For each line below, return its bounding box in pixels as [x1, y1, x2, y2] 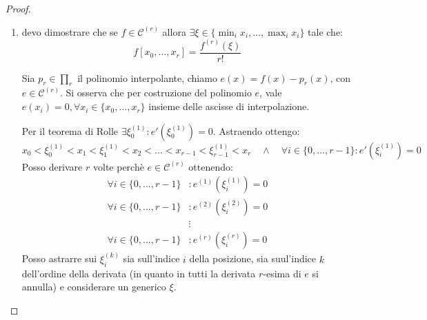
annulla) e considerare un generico [21, 279, 166, 294]
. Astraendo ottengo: [212, 123, 300, 138]
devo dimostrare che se [21, 24, 118, 39]
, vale [259, 85, 282, 100]
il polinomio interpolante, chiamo [77, 70, 217, 85]
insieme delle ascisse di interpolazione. [148, 99, 310, 114]
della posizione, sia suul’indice [189, 251, 317, 266]
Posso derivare [21, 159, 83, 173]
